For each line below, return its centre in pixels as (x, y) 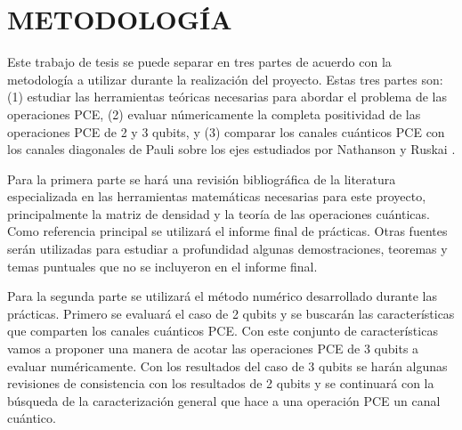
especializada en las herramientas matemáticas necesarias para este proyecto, (217, 196)
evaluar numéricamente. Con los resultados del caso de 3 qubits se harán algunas (227, 365)
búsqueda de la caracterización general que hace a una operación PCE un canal (224, 400)
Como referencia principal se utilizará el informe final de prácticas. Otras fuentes (227, 231)
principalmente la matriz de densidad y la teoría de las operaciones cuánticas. (219, 213)
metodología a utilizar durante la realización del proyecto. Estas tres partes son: (225, 79)
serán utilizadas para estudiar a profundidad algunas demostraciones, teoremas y (227, 249)
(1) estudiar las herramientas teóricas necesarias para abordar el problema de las (227, 97)
